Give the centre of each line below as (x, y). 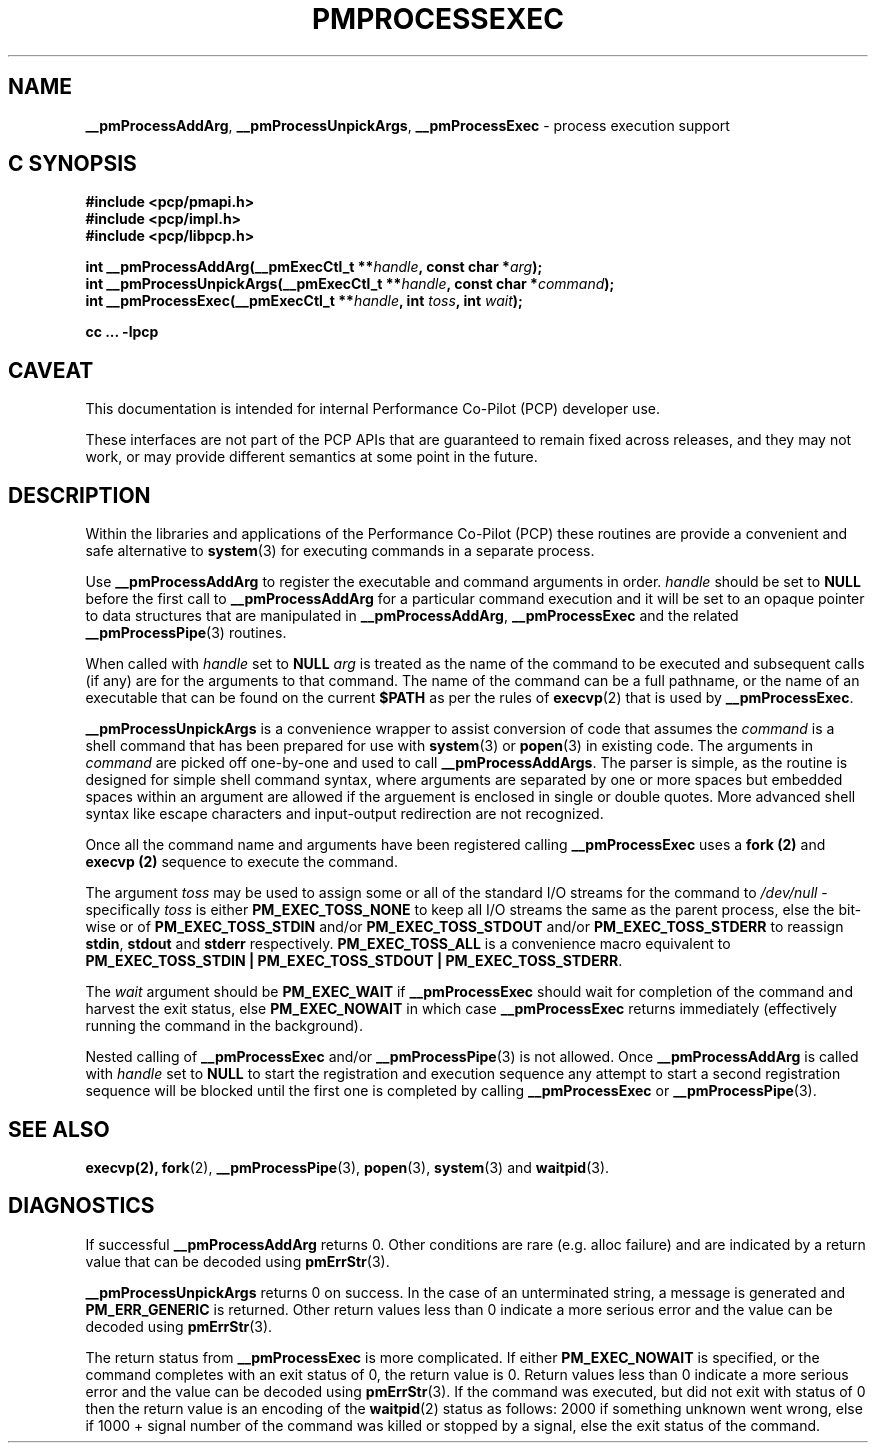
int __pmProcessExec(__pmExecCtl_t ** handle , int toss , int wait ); (304, 301)
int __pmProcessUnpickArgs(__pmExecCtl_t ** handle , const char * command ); (350, 284)
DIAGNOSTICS (81, 1206)
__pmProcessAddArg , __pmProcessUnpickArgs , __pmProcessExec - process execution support (407, 125)
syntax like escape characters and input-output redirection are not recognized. (344, 814)
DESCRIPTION (79, 495)
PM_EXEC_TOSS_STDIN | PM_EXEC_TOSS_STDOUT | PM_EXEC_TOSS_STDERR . (354, 961)
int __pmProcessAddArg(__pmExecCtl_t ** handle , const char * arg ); (314, 267)
